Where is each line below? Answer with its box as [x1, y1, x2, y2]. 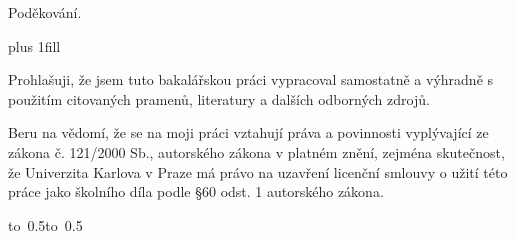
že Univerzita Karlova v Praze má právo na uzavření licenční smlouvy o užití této [8, 161, 508, 182]
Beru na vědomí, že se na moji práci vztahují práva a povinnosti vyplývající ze [8, 122, 489, 143]
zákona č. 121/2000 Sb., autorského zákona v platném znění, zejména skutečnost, [8, 141, 505, 162]
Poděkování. [8, 2, 82, 22]
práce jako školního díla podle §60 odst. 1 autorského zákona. [8, 181, 384, 202]
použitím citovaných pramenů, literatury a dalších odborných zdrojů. [8, 88, 430, 109]
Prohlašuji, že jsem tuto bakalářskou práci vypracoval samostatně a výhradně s [8, 69, 494, 90]
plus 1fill [8, 35, 61, 56]
